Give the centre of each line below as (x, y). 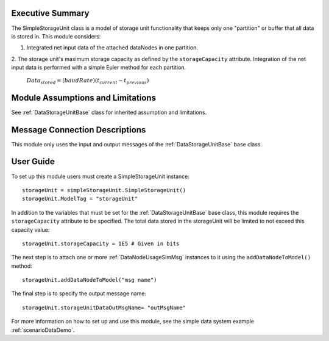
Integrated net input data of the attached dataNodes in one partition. (112, 48)
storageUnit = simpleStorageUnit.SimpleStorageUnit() (104, 190)
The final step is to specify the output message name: (79, 293)
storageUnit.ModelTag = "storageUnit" (80, 199)
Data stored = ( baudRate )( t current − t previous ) (88, 81)
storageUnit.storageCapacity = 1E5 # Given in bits (101, 243)
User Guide (33, 162)
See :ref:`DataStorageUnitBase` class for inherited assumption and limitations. (109, 112)
